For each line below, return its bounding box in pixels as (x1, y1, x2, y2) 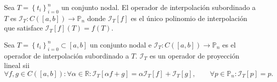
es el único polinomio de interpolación (131, 12, 247, 23)
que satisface (4, 22, 43, 33)
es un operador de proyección (149, 50, 240, 60)
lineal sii (4, 60, 30, 70)
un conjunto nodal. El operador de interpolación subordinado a (61, 2, 256, 12)
